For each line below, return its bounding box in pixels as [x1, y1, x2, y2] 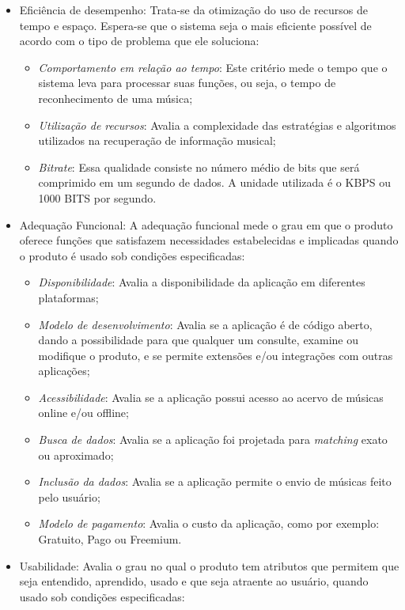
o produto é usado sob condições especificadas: [19, 247, 245, 263]
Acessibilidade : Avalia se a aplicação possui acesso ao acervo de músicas [38, 388, 384, 405]
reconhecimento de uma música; [38, 89, 193, 106]
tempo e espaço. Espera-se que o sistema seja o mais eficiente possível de [19, 17, 372, 33]
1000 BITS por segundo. [38, 189, 157, 206]
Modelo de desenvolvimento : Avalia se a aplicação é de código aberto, [38, 316, 373, 332]
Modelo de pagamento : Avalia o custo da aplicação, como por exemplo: [38, 515, 380, 532]
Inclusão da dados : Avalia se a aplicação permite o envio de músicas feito [38, 473, 392, 490]
